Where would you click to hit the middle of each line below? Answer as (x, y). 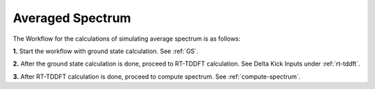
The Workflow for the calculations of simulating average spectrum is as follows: (127, 39)
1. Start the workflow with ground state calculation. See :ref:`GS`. (106, 51)
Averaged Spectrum (72, 18)
